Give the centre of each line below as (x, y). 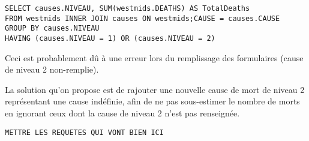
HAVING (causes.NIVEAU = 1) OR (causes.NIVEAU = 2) (110, 38)
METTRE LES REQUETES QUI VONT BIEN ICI (84, 132)
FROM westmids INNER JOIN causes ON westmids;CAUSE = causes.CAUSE (142, 18)
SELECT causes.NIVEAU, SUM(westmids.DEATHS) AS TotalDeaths (127, 8)
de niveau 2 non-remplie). (52, 69)
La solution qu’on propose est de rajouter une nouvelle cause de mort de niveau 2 (155, 89)
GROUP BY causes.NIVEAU (52, 28)
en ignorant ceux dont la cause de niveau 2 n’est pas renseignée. (122, 113)
